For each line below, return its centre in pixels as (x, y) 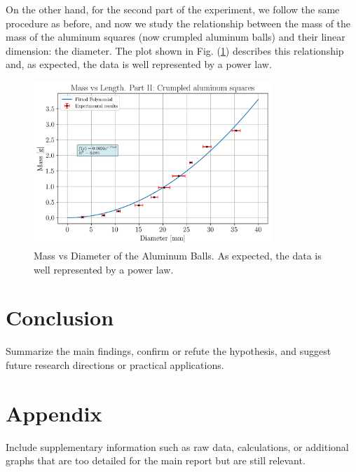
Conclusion (60, 317)
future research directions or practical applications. (115, 364)
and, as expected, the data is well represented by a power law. (139, 64)
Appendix (54, 413)
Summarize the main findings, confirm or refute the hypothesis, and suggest (169, 351)
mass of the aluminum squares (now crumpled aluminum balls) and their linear (176, 37)
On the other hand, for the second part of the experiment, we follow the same (173, 9)
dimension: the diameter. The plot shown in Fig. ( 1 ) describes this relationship (175, 50)
